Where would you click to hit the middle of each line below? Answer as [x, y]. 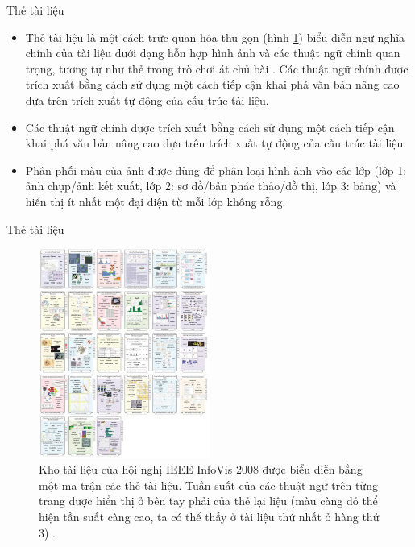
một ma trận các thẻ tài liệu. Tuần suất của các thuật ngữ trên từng [208, 485]
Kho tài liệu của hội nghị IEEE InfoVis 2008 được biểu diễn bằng [201, 469]
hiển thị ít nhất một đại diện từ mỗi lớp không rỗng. [156, 201]
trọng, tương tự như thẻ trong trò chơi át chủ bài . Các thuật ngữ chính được [217, 68]
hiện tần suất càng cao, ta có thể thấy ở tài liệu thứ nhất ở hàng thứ [209, 516]
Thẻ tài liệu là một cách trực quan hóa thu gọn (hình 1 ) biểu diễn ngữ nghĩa [215, 37]
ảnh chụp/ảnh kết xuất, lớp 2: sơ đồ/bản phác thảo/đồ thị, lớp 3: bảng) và [211, 186]
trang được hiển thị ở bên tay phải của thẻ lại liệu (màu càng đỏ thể [208, 501]
